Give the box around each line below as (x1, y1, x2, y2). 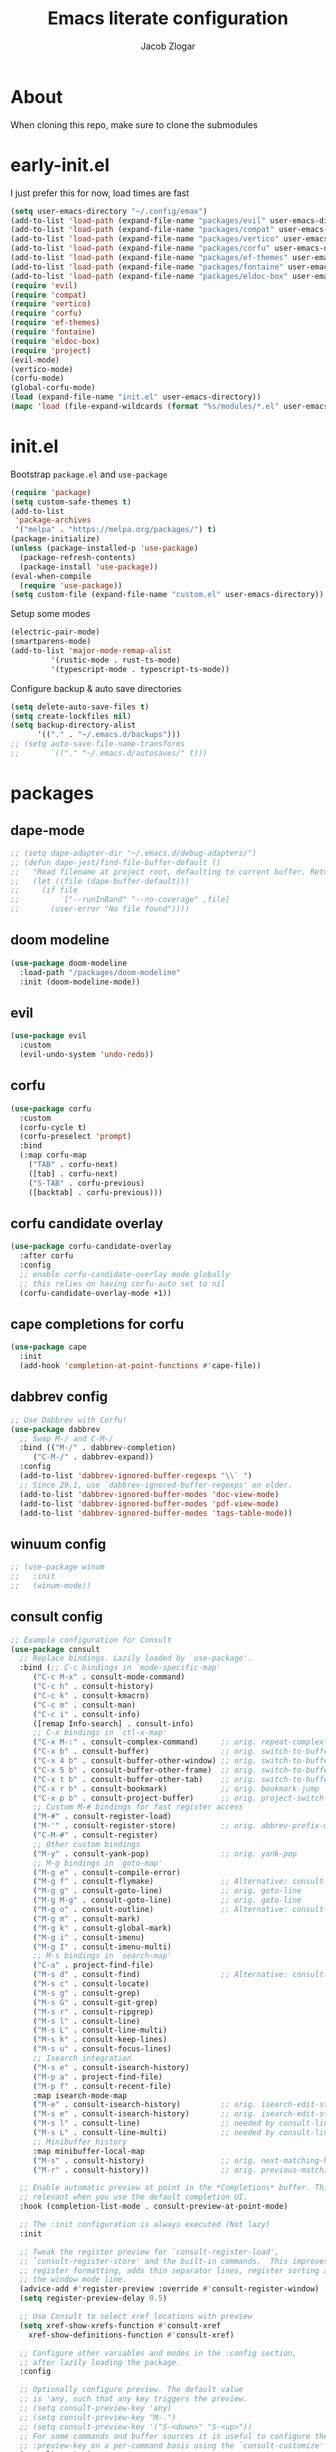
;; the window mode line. (19, 2275, 128, 2285)
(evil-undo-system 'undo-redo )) (19, 1050, 155, 1060)
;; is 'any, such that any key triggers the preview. (19, 2394, 248, 2404)
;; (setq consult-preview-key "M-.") (19, 2412, 177, 2422)
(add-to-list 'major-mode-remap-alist (10, 646, 172, 656)
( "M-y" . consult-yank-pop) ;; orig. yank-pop (32, 1848, 298, 1859)
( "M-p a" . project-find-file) (32, 2072, 163, 2082)
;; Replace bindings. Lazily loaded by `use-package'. (19, 1653, 253, 1664)
